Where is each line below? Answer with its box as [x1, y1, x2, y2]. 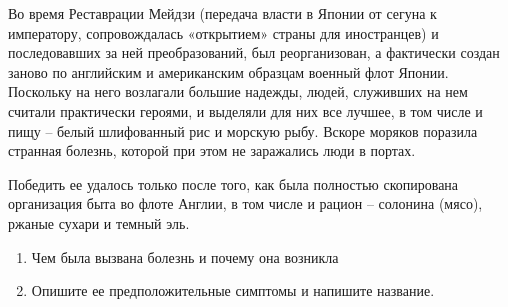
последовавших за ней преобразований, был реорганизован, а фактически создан [8, 42, 500, 63]
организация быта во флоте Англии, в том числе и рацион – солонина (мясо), [8, 193, 483, 214]
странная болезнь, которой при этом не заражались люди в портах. [8, 140, 416, 161]
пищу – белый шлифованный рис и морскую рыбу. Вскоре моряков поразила [8, 120, 478, 141]
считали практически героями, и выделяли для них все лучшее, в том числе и [8, 100, 483, 121]
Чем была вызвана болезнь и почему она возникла [31, 246, 339, 267]
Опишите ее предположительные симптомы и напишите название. [31, 280, 435, 301]
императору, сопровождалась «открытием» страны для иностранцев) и [8, 22, 439, 43]
